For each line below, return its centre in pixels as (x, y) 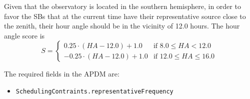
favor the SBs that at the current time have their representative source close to (125, 16)
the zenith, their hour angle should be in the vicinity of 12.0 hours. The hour (122, 26)
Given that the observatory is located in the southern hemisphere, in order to (122, 6)
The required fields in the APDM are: (62, 74)
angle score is (24, 35)
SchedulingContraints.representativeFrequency (94, 91)
